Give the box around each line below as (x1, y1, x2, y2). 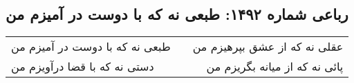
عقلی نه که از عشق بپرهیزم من (192, 38, 344, 55)
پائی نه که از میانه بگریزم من (206, 58, 344, 75)
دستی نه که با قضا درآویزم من (11, 58, 154, 75)
